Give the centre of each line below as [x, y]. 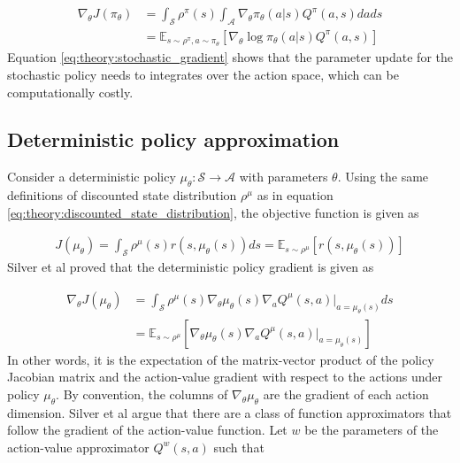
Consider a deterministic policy [92, 177]
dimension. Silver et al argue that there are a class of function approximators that [230, 412]
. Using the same [383, 177]
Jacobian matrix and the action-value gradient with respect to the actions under [225, 377]
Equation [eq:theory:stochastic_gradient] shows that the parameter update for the [230, 57]
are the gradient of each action [346, 394]
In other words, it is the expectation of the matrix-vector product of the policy [221, 359]
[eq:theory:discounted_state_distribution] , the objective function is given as [213, 212]
